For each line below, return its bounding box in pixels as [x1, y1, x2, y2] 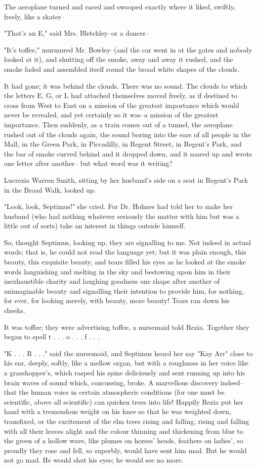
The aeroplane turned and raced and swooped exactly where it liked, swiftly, [4, 1, 236, 11]
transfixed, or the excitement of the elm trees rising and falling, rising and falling [4, 416, 249, 426]
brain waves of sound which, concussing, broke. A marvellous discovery [4, 377, 218, 387]
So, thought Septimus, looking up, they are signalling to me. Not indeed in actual [4, 237, 251, 247]
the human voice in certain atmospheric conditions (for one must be [19, 387, 225, 397]
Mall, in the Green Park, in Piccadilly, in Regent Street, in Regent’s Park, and [4, 139, 242, 149]
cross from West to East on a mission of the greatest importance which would [4, 100, 239, 110]
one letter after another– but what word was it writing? [4, 158, 172, 168]
